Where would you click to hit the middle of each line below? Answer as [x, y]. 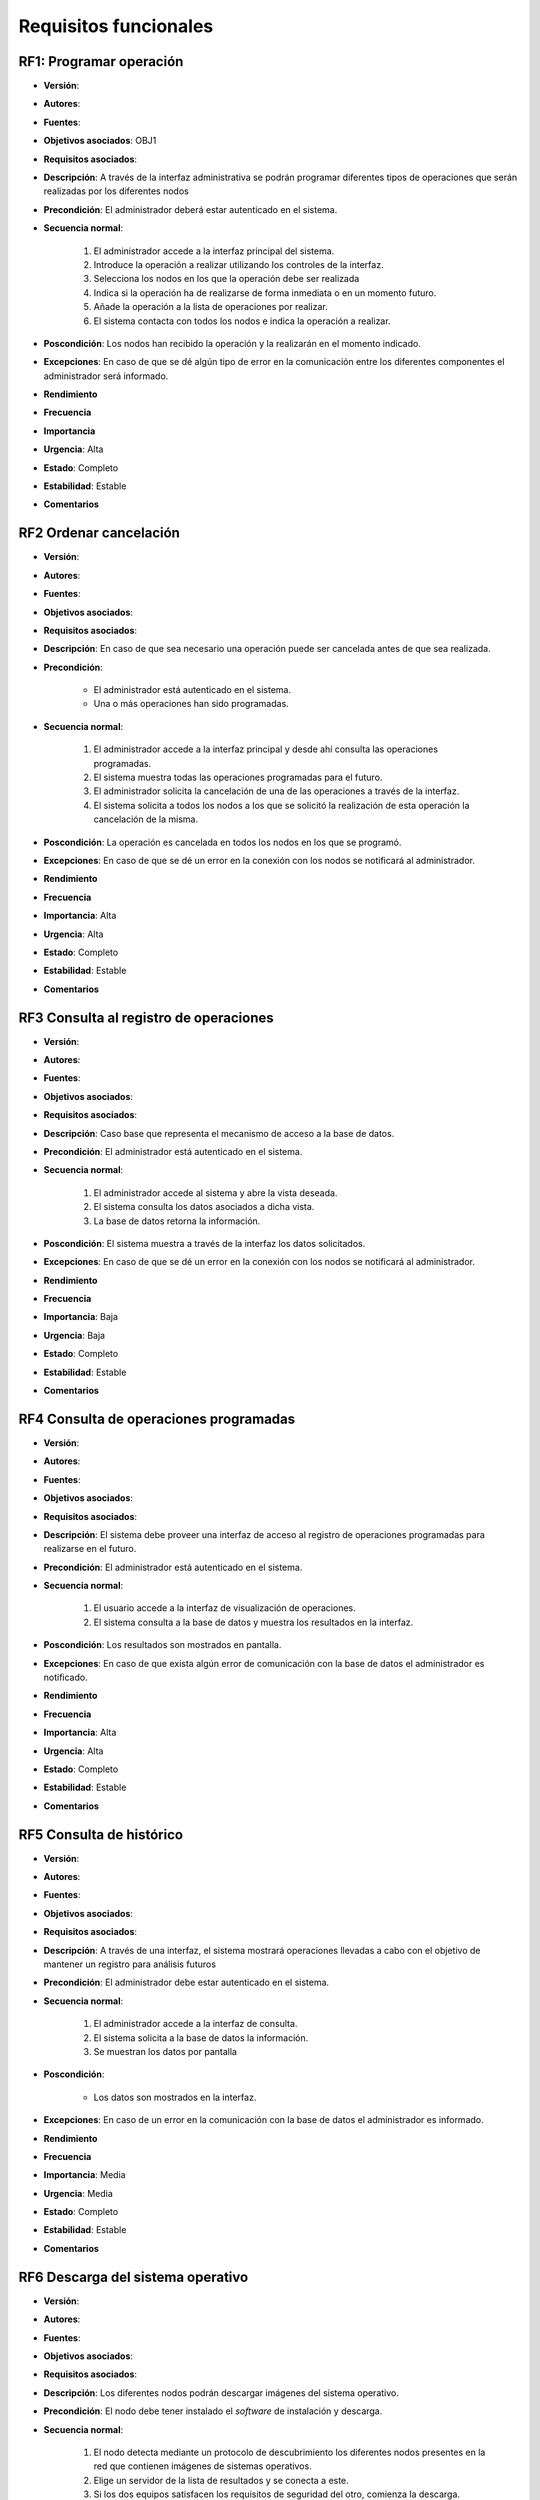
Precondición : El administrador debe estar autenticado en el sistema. [186, 1982]
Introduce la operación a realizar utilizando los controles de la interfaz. [238, 264]
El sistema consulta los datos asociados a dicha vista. [204, 1207]
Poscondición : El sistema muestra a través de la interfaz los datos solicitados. [204, 1243]
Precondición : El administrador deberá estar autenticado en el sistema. [190, 209]
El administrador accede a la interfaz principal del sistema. [214, 251]
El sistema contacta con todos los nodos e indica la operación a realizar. [242, 321]
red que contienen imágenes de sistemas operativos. [202, 2466]
